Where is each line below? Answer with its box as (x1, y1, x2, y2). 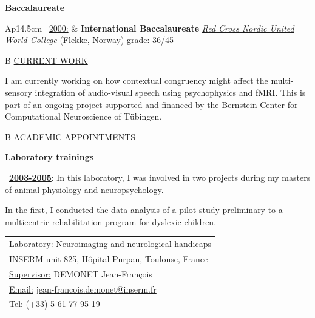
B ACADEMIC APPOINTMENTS (5, 130, 136, 143)
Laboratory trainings (5, 151, 94, 163)
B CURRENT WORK (5, 53, 88, 66)
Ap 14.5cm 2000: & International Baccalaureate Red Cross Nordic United (5, 21, 294, 34)
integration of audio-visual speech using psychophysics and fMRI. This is (35, 86, 306, 98)
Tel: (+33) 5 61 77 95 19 (9, 297, 100, 310)
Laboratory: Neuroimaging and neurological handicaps (9, 237, 211, 250)
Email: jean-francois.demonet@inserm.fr (9, 282, 157, 295)
